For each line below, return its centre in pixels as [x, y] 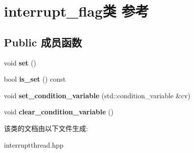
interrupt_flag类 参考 [76, 11]
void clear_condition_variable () [59, 112]
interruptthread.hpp [34, 144]
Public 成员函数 [43, 42]
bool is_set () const [35, 79]
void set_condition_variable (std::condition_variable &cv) [97, 95]
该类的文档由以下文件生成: [46, 128]
